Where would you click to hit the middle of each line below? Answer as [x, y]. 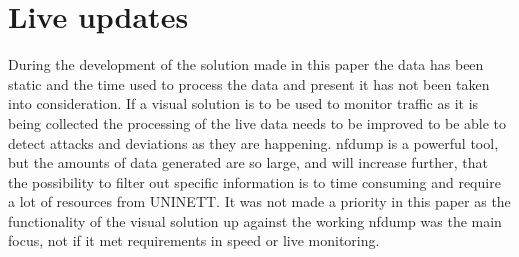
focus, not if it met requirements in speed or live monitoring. [194, 240]
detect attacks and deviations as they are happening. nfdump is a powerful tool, [253, 142]
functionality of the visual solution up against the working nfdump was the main [255, 220]
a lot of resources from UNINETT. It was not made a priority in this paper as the [259, 201]
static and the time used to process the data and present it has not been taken [249, 83]
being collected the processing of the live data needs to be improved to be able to [257, 122]
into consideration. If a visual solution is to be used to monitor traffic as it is [243, 103]
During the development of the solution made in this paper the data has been [246, 64]
